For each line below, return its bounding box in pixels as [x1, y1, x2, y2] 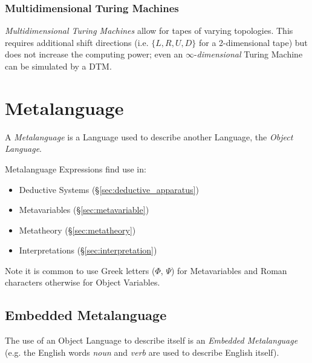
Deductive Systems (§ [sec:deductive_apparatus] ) [19, 183, 199, 195]
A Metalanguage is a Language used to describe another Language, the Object [5, 130, 293, 143]
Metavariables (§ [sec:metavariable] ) [19, 203, 149, 216]
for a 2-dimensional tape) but [198, 36, 308, 48]
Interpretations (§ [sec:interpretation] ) [19, 244, 157, 257]
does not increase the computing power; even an [5, 48, 183, 60]
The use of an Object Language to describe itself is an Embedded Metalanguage [5, 334, 298, 347]
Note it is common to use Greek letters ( [5, 264, 155, 276]
